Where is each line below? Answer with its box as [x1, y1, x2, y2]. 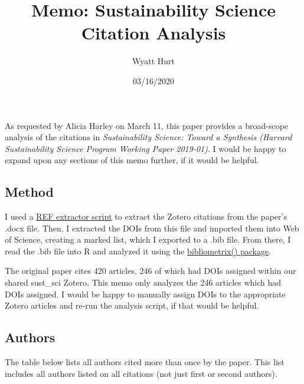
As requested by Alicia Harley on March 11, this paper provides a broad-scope [5, 119, 289, 131]
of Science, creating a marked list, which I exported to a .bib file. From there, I [5, 233, 291, 246]
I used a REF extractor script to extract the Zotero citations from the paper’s [5, 210, 287, 223]
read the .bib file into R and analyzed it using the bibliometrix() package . [5, 244, 272, 257]
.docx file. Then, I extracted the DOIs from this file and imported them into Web [5, 221, 299, 234]
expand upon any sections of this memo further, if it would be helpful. [5, 154, 259, 166]
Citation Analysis [81, 21, 226, 45]
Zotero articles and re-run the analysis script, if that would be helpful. [5, 299, 259, 312]
